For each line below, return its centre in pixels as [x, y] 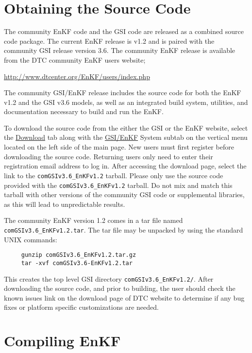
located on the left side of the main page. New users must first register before [119, 147]
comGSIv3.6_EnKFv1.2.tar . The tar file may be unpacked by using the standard [124, 229]
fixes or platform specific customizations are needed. [81, 307]
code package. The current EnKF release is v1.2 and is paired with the [109, 41]
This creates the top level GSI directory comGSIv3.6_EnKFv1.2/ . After [109, 278]
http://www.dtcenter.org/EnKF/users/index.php [77, 76]
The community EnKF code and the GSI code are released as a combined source [124, 31]
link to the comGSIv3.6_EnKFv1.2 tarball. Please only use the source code [114, 175]
